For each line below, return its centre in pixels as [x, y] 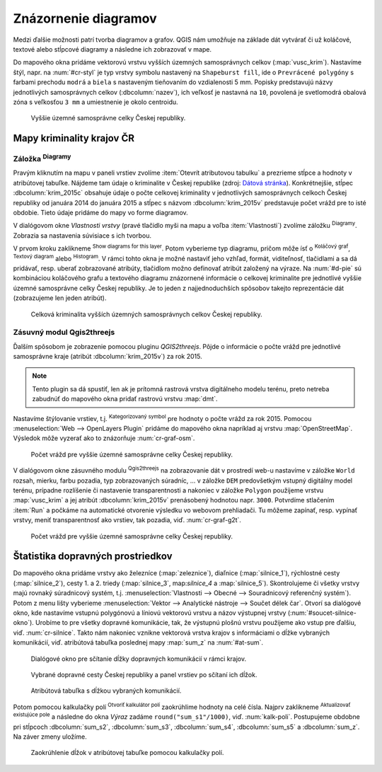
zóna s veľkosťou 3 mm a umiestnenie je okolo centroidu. [95, 102]
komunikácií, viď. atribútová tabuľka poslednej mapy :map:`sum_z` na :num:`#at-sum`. [138, 643]
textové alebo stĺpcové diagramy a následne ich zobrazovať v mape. [112, 49]
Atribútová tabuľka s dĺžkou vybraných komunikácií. [106, 691]
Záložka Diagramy [42, 158]
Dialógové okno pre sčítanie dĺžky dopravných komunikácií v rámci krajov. [139, 659]
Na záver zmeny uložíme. [50, 737]
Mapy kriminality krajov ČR [74, 138]
